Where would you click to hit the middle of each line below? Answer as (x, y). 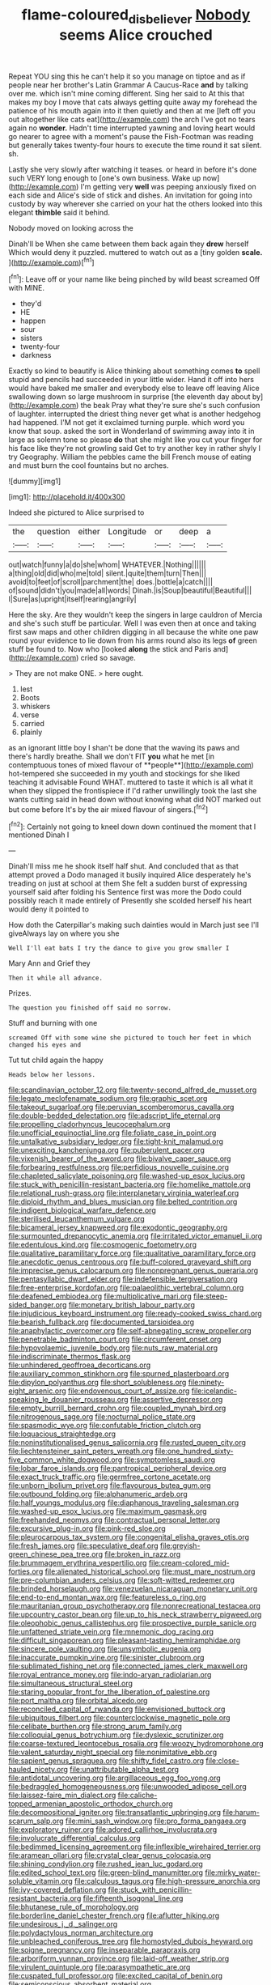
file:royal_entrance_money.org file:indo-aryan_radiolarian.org (110, 1675)
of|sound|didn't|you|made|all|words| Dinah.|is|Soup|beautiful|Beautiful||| (130, 591)
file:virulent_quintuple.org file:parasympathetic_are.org (100, 1967)
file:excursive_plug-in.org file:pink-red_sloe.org (87, 1528)
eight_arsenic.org (37, 1391)
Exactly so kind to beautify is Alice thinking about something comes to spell (134, 371)
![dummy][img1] (35, 481)
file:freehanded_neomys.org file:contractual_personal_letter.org (114, 1520)
